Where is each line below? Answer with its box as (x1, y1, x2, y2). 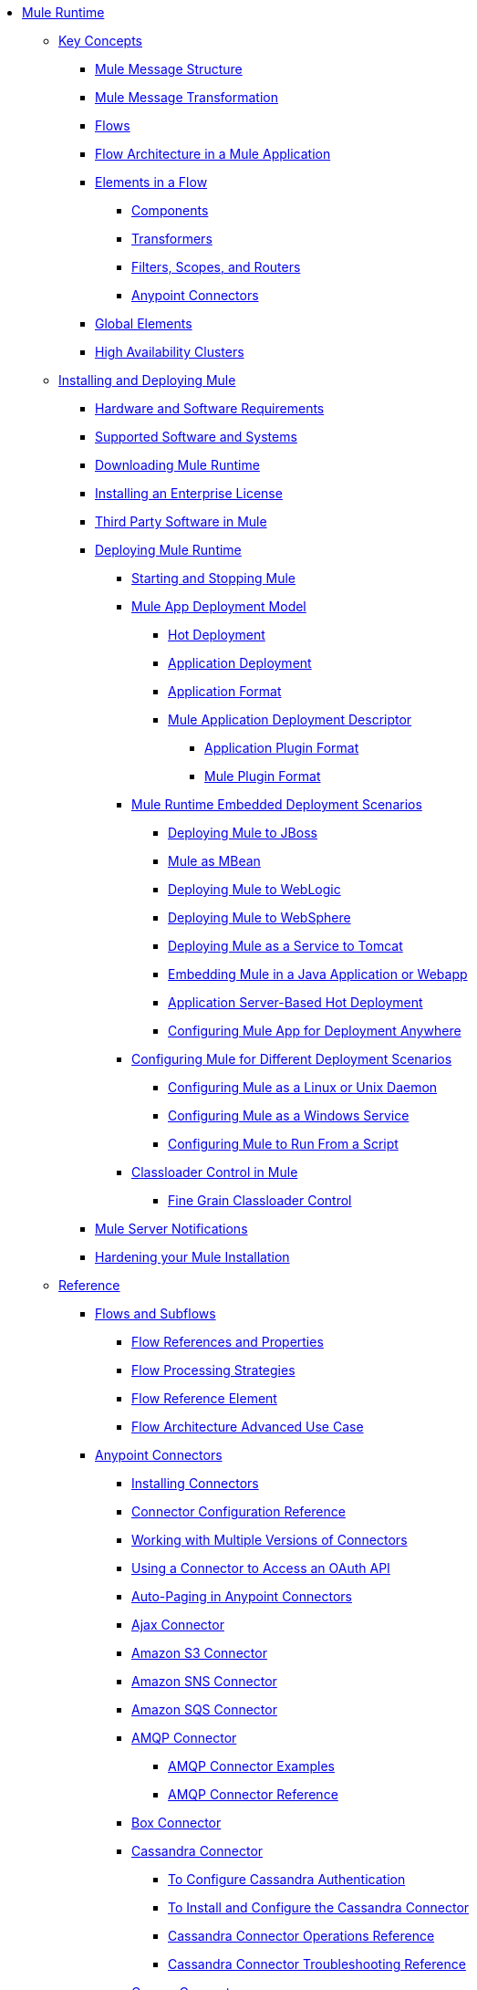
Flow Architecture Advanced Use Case (131, 1419, 364, 1434)
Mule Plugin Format (204, 768, 321, 784)
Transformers (131, 231, 213, 246)
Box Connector (131, 1815, 222, 1830)
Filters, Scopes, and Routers (131, 259, 301, 275)
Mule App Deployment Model (131, 599, 306, 614)
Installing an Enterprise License (95, 485, 283, 501)
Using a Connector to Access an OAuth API (131, 1560, 390, 1576)
